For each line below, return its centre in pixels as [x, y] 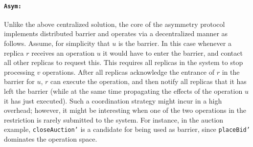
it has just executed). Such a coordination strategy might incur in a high [113, 100]
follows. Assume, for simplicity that [57, 43]
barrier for [19, 81]
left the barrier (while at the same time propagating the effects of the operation [123, 91]
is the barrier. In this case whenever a [175, 43]
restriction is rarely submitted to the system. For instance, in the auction [114, 119]
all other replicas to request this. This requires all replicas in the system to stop [124, 62]
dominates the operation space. [51, 139]
